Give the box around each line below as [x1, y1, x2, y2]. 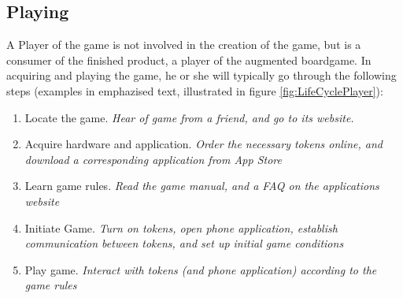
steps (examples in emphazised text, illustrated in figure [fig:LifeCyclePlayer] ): [6, 82, 383, 99]
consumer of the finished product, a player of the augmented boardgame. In [6, 51, 372, 68]
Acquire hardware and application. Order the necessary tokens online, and [24, 136, 383, 152]
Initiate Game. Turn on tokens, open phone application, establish [24, 219, 338, 236]
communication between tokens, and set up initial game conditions [24, 235, 344, 251]
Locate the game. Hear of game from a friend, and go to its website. [24, 109, 354, 125]
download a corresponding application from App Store [24, 151, 282, 167]
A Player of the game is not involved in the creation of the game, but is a [6, 36, 361, 53]
